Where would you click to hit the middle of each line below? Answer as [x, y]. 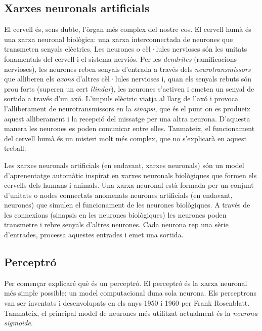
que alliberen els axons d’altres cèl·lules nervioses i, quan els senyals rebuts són [128, 79]
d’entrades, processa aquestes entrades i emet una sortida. [94, 235]
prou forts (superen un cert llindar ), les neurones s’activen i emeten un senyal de [129, 88]
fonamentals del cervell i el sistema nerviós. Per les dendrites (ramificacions [121, 58]
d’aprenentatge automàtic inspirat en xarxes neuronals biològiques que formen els [130, 175]
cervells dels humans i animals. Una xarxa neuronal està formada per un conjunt [129, 185]
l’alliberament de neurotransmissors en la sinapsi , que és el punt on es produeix [127, 108]
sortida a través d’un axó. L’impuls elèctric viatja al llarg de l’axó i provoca [121, 98]
